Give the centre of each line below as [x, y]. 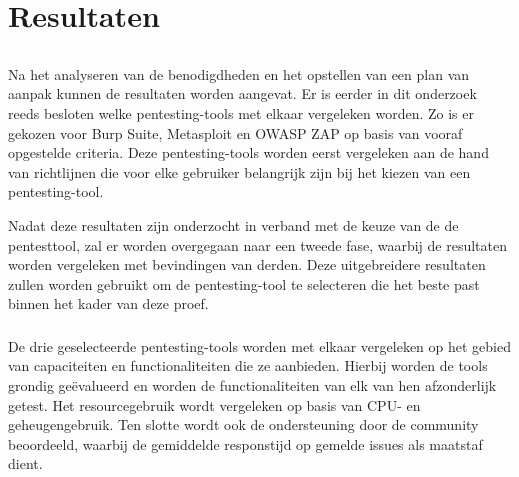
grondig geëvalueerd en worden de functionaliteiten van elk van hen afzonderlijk [252, 385]
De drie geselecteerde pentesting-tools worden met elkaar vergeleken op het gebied [259, 345]
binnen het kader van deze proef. [108, 303]
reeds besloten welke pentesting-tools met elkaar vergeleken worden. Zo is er [241, 112]
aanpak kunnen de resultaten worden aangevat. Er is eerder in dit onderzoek [242, 93]
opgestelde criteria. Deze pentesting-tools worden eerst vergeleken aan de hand [248, 152]
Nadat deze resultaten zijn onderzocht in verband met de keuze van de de [233, 224]
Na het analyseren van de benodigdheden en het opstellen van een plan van [239, 73]
